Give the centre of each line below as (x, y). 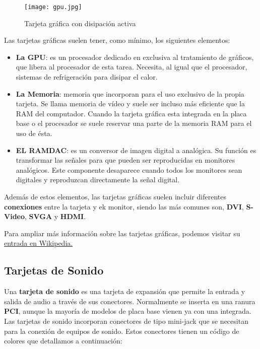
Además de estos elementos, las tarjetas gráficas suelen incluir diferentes (115, 196)
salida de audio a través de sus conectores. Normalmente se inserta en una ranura (130, 301)
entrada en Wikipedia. (39, 243)
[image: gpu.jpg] (53, 7)
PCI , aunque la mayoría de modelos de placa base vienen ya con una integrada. (128, 311)
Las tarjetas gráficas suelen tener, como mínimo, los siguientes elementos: (117, 40)
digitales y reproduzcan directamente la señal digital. (98, 180)
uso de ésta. (34, 133)
